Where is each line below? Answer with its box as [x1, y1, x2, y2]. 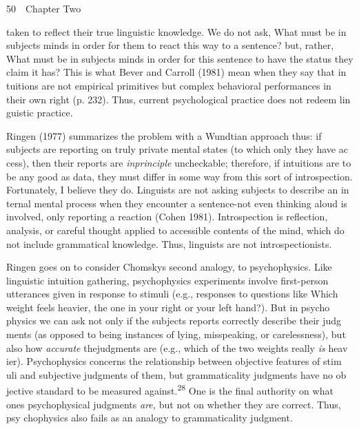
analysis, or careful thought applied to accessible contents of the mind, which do [6, 222, 345, 237]
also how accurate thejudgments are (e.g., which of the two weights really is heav [6, 340, 348, 355]
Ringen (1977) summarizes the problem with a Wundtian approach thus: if [6, 128, 322, 143]
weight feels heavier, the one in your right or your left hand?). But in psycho [6, 300, 330, 314]
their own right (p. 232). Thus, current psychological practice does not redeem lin [6, 92, 351, 106]
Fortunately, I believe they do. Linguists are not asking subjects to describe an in [6, 182, 349, 197]
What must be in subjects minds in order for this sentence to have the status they [6, 51, 353, 65]
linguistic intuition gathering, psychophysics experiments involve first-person [6, 273, 329, 287]
